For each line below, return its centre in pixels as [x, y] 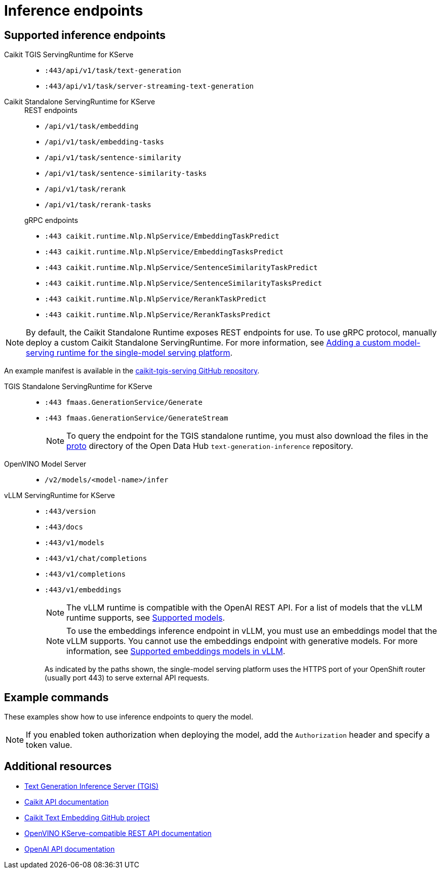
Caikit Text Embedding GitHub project [87, 817]
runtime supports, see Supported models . [146, 618]
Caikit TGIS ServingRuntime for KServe [69, 55]
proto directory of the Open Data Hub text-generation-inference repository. [210, 446]
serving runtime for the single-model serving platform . [129, 353]
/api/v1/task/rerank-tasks [98, 205]
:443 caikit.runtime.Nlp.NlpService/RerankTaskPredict [156, 299]
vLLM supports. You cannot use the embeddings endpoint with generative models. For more [242, 641]
